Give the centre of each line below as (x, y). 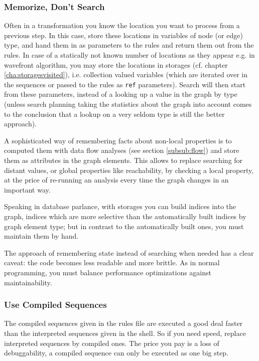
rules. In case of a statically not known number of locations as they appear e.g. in (129, 55)
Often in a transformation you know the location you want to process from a (122, 25)
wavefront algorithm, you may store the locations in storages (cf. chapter (116, 64)
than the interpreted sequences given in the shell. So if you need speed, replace (125, 333)
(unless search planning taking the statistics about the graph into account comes (128, 104)
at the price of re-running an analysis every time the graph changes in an (116, 180)
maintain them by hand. (41, 236)
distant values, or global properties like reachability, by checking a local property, (129, 170)
